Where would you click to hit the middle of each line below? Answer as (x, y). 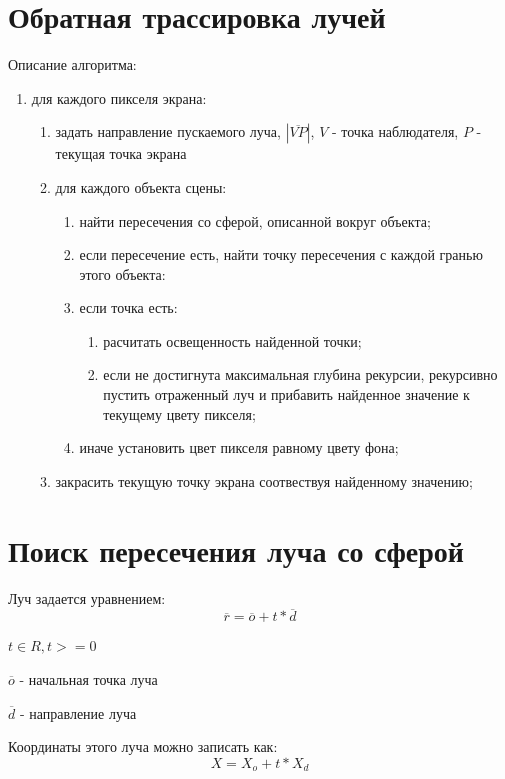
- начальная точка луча (88, 678)
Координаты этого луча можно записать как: (143, 746)
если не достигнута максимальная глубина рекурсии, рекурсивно (300, 374)
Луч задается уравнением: (87, 597)
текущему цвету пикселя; (179, 413)
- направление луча (78, 712)
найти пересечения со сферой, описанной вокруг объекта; (255, 220)
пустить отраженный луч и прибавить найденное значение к (286, 394)
